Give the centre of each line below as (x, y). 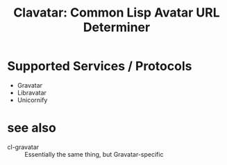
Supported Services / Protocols (100, 66)
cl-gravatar (23, 147)
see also (32, 128)
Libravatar (32, 93)
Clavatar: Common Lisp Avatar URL (117, 13)
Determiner (117, 27)
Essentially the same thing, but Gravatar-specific (94, 154)
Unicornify (32, 100)
